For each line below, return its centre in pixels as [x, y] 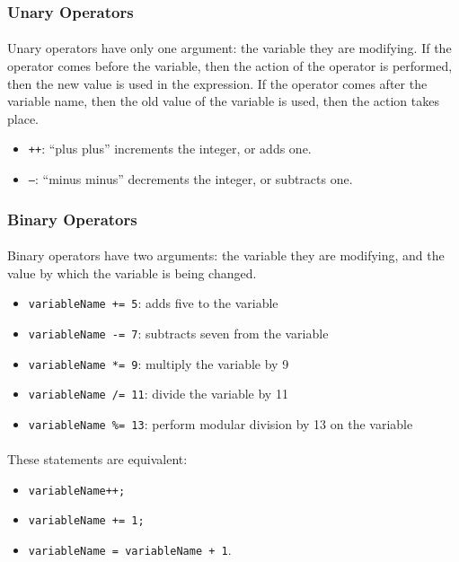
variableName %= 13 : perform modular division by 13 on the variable [221, 423]
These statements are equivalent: [97, 459]
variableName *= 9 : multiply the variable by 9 [159, 363]
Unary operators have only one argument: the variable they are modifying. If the [229, 48]
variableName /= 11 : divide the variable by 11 [158, 394]
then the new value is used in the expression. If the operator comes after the [217, 83]
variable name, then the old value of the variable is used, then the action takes [223, 101]
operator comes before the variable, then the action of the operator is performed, [230, 66]
